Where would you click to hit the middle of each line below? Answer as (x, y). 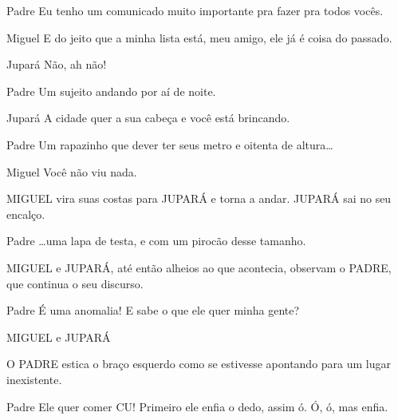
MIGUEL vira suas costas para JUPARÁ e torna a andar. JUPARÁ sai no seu (199, 198)
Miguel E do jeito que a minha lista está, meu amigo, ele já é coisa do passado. (199, 37)
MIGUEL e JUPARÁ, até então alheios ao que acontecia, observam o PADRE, (199, 267)
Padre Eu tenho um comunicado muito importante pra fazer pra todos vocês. (195, 10)
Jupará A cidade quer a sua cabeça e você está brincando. (148, 118)
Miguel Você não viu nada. (72, 171)
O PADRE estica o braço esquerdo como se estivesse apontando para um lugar (199, 364)
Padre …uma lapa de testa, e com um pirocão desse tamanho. (156, 241)
